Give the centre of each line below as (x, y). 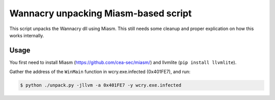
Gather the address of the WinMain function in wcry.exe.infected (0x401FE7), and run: (100, 72)
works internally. (27, 35)
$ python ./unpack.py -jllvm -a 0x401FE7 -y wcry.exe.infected (101, 85)
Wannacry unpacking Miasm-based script (101, 13)
